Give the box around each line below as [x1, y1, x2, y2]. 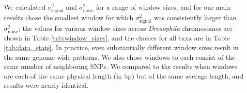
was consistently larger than [154, 13, 237, 23]
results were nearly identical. [4, 80, 89, 90]
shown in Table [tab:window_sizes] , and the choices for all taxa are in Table [4, 33, 230, 43]
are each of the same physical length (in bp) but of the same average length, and [4, 70, 244, 80]
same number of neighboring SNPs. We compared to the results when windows [4, 61, 238, 71]
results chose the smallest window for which [4, 13, 134, 23]
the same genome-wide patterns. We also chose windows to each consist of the [4, 52, 235, 62]
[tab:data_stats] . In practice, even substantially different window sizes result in [4, 42, 239, 53]
